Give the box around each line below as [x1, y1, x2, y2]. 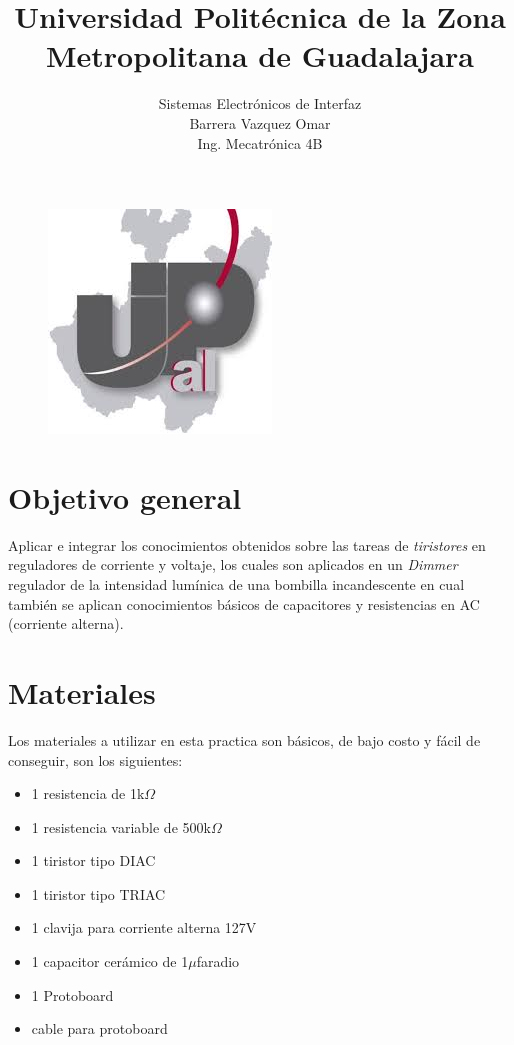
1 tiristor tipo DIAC [31, 850, 156, 871]
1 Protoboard [31, 984, 114, 1005]
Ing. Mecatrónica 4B [197, 132, 323, 153]
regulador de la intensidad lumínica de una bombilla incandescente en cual [8, 574, 465, 594]
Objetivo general [8, 476, 242, 517]
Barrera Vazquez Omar [189, 112, 331, 133]
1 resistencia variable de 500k [31, 816, 211, 837]
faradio [196, 951, 240, 972]
